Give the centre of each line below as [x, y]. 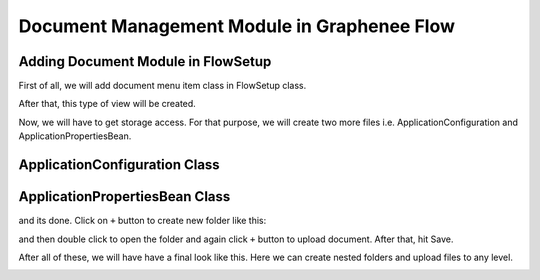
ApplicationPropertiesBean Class [124, 196]
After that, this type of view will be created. [107, 104]
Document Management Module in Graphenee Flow [236, 26]
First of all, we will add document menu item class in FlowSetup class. [162, 86]
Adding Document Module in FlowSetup [145, 61]
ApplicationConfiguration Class [119, 165]
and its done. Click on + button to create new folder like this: [142, 221]
